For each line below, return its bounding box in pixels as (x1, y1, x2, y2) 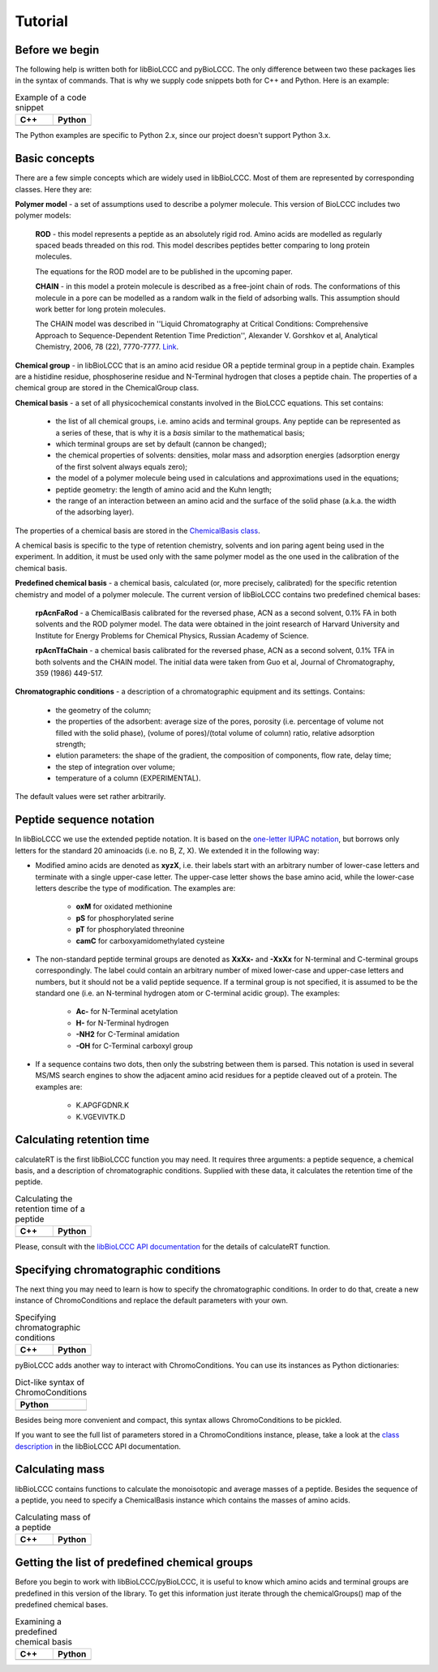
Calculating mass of (15, 1511, 91, 1523)
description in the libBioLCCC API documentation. (15, 1441, 182, 1451)
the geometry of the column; (55, 705, 152, 715)
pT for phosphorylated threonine (75, 925, 185, 935)
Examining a (15, 1615, 62, 1627)
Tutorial (15, 12, 69, 30)
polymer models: (15, 211, 72, 221)
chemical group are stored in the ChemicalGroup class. (15, 383, 200, 393)
